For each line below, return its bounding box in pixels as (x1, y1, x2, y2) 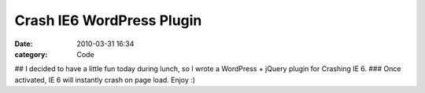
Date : (14, 39, 33, 48)
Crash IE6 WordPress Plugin (14, 12, 202, 29)
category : (14, 49, 48, 59)
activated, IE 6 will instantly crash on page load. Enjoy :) (14, 75, 196, 84)
